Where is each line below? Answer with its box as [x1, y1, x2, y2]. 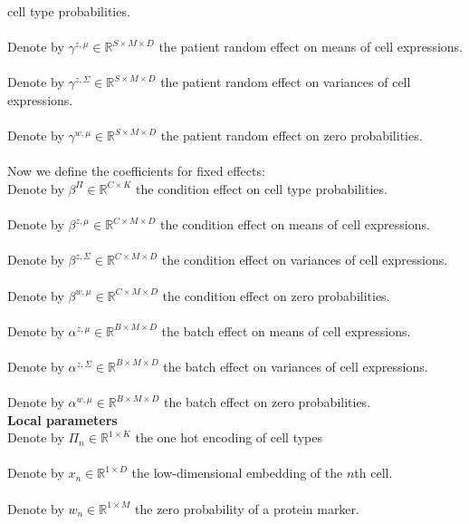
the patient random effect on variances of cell [160, 73, 411, 92]
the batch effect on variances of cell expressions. [163, 356, 428, 375]
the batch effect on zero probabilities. [163, 393, 371, 412]
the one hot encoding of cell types [135, 428, 323, 447]
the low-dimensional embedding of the [131, 463, 343, 482]
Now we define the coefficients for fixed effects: [7, 161, 265, 180]
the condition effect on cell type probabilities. [136, 179, 388, 198]
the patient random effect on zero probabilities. [160, 126, 423, 145]
